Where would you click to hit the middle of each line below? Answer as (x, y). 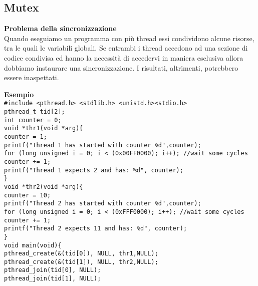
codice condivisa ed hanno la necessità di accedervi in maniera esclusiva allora (124, 57)
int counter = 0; (33, 120)
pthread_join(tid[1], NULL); (53, 279)
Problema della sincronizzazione (60, 28)
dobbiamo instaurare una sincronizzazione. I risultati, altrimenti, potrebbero (121, 67)
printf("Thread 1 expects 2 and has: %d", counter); (94, 170)
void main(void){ (33, 245)
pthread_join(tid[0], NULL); (53, 270)
